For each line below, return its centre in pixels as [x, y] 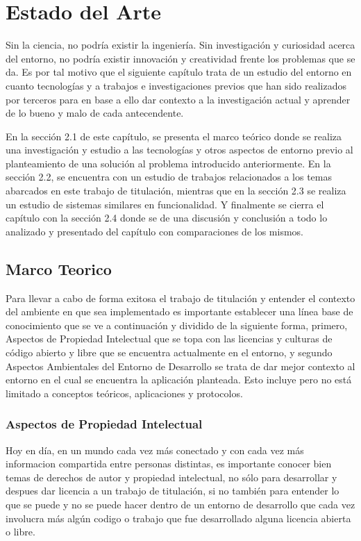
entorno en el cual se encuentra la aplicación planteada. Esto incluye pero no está [179, 380]
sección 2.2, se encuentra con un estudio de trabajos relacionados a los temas [169, 177]
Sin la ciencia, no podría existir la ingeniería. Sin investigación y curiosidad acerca [180, 45]
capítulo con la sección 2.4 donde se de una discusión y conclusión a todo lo [167, 218]
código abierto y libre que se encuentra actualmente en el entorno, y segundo [169, 352]
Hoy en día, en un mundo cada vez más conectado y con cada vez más [155, 450]
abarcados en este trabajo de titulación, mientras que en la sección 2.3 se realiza [176, 191]
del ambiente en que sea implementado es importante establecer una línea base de [179, 311]
